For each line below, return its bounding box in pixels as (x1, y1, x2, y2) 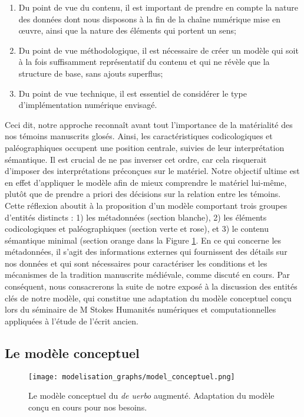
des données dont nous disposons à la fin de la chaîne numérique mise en (18, 12, 281, 25)
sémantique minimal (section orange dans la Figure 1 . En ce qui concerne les (5, 234, 282, 246)
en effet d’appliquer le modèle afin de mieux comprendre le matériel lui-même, (5, 176, 287, 188)
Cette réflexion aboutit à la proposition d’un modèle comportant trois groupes (5, 199, 288, 211)
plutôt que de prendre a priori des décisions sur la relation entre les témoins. (5, 188, 281, 200)
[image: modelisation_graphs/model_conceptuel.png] (28, 372, 235, 381)
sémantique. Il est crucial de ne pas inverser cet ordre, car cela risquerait (5, 153, 267, 165)
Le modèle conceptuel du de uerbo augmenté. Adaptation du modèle (28, 389, 275, 402)
